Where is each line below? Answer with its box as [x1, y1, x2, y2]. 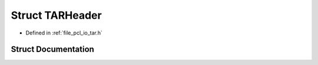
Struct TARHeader [11, 9, 102, 22]
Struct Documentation [11, 45, 94, 54]
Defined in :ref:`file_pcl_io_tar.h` [25, 29, 103, 36]
